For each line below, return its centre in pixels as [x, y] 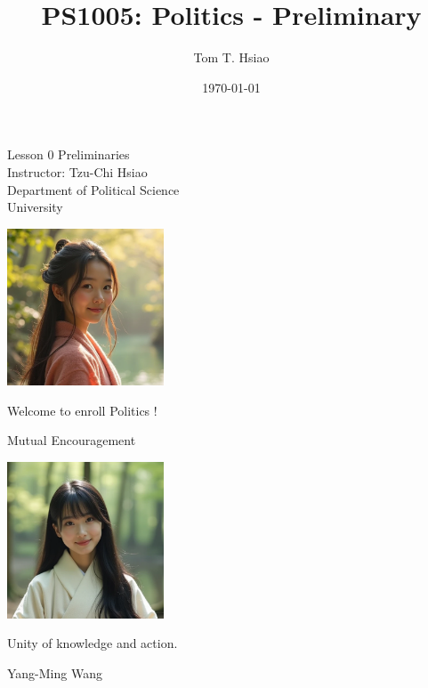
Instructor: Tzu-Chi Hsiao [77, 171]
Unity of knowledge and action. [93, 643]
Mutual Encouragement [72, 440]
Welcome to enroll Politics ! [82, 410]
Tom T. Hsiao [231, 57]
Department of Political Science [93, 189]
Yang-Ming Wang [55, 672]
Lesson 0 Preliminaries [69, 154]
